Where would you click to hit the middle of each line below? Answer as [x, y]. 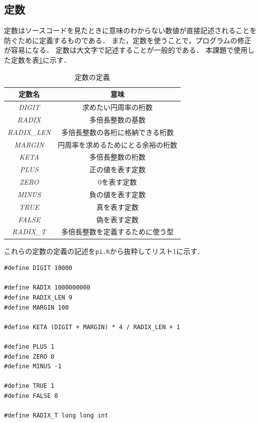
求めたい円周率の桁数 [118, 107]
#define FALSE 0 [31, 396]
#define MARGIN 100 [36, 307]
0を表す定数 [117, 182]
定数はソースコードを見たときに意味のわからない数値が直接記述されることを [131, 30]
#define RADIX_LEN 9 [38, 297]
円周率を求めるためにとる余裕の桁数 [118, 144]
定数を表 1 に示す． [41, 59]
